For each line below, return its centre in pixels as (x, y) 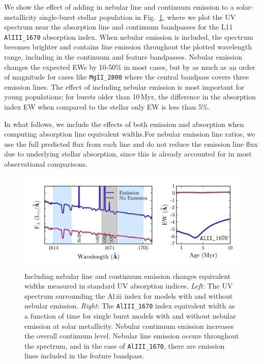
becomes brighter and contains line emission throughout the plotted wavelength (128, 47)
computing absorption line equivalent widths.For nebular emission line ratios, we (130, 134)
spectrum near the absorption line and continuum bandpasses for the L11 (119, 27)
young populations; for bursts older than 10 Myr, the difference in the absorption (130, 97)
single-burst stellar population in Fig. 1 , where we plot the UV (138, 17)
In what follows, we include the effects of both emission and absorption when (124, 124)
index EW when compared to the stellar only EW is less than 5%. (107, 107)
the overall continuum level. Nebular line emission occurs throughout (132, 336)
